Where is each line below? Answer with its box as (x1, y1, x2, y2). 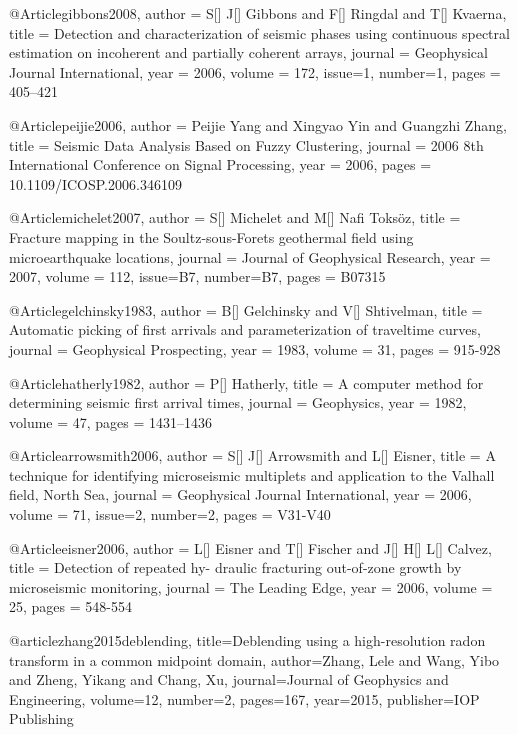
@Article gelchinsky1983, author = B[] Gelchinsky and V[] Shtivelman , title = (9, 299, 483, 320)
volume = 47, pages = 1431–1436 (9, 411, 213, 432)
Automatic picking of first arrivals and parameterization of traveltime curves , (9, 319, 481, 340)
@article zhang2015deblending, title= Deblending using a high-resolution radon (9, 630, 486, 651)
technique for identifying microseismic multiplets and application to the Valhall (9, 464, 495, 485)
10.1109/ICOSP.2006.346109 (9, 173, 182, 194)
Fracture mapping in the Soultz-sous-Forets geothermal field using (9, 226, 414, 247)
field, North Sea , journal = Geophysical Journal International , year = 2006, (9, 484, 472, 505)
